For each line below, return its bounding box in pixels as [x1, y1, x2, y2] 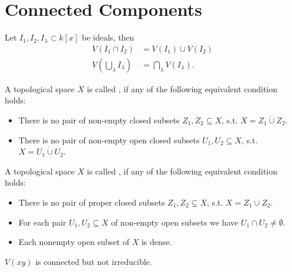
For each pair [18, 216, 66, 228]
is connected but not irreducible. [35, 255, 152, 267]
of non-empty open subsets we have [110, 216, 239, 228]
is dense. [141, 236, 172, 248]
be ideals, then [82, 31, 135, 43]
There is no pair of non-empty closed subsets [18, 113, 180, 126]
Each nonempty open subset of [18, 236, 129, 248]
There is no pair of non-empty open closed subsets [18, 133, 200, 146]
